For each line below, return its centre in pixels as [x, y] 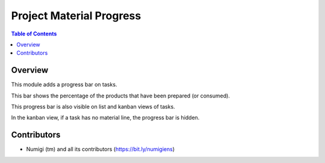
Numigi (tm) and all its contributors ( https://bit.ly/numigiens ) [101, 149]
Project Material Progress [76, 16]
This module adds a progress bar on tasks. [64, 85]
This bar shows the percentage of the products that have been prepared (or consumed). [120, 96]
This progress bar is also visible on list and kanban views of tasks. [93, 107]
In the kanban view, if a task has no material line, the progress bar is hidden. [105, 118]
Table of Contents [34, 34]
